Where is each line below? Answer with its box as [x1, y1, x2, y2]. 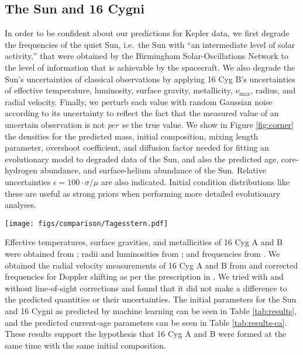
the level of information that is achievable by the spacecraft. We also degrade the [5, 61, 295, 73]
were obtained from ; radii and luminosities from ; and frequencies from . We [5, 247, 280, 259]
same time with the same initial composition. [5, 339, 166, 351]
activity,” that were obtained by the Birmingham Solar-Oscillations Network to [5, 50, 288, 62]
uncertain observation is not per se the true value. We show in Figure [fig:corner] [5, 118, 294, 130]
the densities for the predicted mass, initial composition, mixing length [5, 130, 259, 142]
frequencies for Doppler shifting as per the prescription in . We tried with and [5, 270, 284, 283]
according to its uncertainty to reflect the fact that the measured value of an [5, 107, 279, 119]
